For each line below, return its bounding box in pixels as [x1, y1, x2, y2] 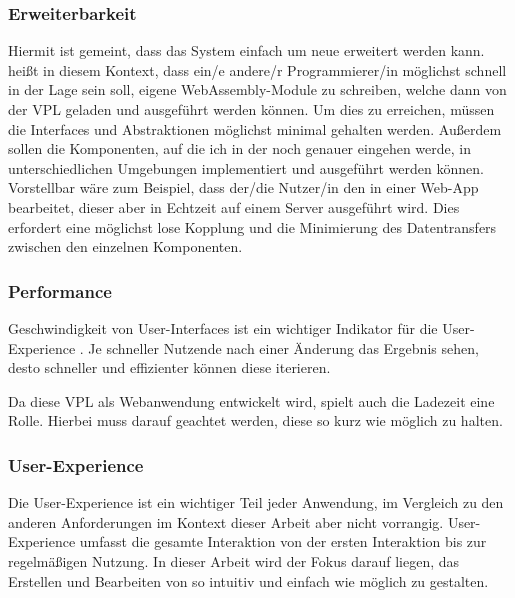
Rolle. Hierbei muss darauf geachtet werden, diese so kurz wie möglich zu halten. [8, 410, 503, 431]
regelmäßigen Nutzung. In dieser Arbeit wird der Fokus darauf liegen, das [8, 550, 460, 571]
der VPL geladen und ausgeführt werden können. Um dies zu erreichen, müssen [8, 99, 495, 119]
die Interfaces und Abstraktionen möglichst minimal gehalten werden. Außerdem [8, 118, 502, 139]
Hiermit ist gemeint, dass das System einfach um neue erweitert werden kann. [8, 40, 485, 61]
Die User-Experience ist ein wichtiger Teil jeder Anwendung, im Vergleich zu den [8, 492, 504, 513]
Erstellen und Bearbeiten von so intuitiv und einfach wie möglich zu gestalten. [8, 570, 489, 591]
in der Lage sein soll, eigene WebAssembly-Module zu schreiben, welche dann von [8, 79, 507, 100]
